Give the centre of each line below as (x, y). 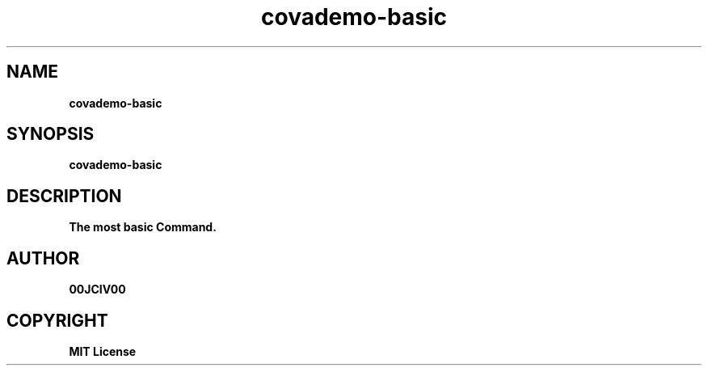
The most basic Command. (143, 227)
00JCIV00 (97, 290)
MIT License (103, 351)
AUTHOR (43, 258)
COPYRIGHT (57, 320)
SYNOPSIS (51, 134)
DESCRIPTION (64, 196)
